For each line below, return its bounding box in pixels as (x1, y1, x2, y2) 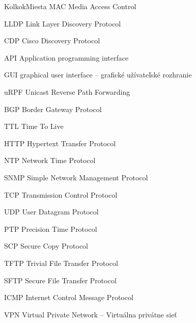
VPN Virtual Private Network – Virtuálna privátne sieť (4, 309, 177, 319)
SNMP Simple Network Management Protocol (4, 172, 148, 182)
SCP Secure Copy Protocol (4, 240, 88, 251)
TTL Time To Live (4, 121, 64, 131)
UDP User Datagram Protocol (4, 206, 99, 217)
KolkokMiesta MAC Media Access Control (4, 1, 136, 11)
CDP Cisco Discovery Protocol (4, 35, 100, 46)
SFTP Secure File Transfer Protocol (4, 275, 117, 285)
